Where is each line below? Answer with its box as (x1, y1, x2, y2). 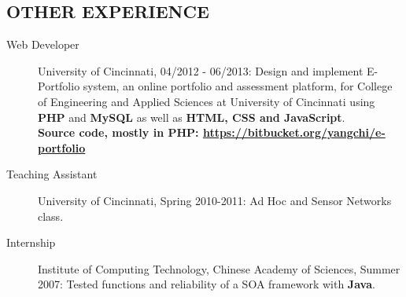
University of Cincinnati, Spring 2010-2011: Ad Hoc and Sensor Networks (38, 192, 392, 208)
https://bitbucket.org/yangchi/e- (202, 124, 386, 141)
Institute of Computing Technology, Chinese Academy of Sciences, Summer (38, 260, 400, 277)
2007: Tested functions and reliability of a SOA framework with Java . (38, 276, 375, 292)
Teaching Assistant (6, 166, 98, 182)
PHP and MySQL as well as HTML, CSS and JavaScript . (38, 108, 345, 125)
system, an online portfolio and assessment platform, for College (83, 78, 393, 94)
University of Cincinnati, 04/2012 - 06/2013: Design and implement (38, 62, 364, 79)
